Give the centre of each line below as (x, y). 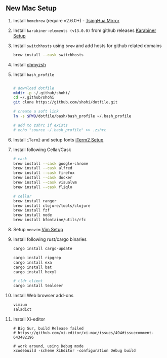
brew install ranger (35, 201)
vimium (20, 305)
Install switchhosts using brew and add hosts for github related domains (87, 46)
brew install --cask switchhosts (48, 55)
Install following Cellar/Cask (42, 150)
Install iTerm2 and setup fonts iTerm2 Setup (58, 139)
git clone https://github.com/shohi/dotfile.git (65, 102)
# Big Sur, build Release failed (48, 328)
